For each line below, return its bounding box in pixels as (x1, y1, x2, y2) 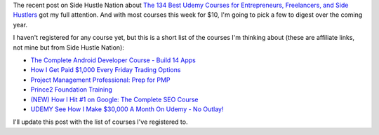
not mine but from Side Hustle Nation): (13, 43, 124, 52)
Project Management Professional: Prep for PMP (30, 76, 171, 84)
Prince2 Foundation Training (30, 85, 112, 94)
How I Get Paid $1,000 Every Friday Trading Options (30, 66, 181, 74)
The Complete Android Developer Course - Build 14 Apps (30, 56, 196, 64)
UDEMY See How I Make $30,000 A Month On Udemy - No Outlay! (30, 105, 224, 113)
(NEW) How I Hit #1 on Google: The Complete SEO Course (30, 95, 199, 104)
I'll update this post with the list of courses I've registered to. (13, 118, 188, 126)
